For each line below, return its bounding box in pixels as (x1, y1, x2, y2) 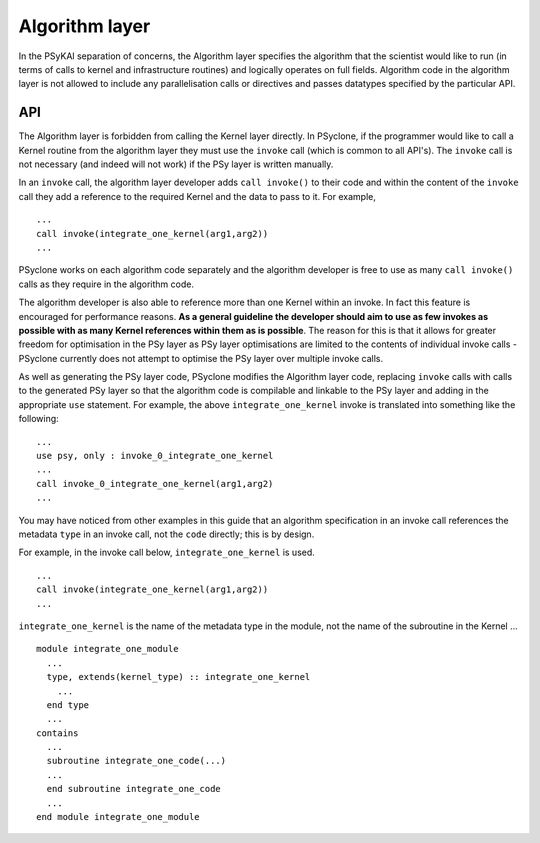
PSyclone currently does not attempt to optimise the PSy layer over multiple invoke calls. (18, 352, 384, 364)
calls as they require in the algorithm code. (18, 278, 195, 290)
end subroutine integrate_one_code (46, 783, 222, 795)
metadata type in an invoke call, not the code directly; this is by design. (18, 528, 315, 540)
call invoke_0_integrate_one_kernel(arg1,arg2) (36, 478, 274, 489)
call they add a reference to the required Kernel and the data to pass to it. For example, (18, 190, 377, 202)
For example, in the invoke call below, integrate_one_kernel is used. (18, 546, 315, 559)
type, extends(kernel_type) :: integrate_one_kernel (46, 671, 311, 683)
